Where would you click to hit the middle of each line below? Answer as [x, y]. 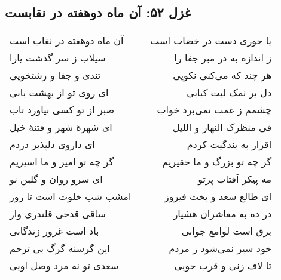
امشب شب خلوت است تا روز [71, 196]
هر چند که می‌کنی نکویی [222, 75]
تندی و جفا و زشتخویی [55, 75]
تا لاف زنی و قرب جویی [223, 266]
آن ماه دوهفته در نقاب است [67, 41]
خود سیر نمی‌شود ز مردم [220, 248]
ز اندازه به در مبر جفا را [223, 58]
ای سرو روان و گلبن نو [56, 179]
